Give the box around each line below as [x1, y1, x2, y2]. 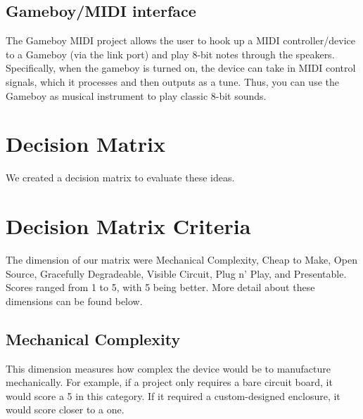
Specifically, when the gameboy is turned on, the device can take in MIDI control [6, 60, 356, 75]
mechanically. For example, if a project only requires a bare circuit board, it [6, 375, 333, 389]
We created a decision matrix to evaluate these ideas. [6, 170, 235, 185]
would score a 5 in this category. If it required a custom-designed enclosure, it [6, 388, 340, 403]
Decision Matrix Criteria [6, 212, 251, 240]
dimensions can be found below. [6, 293, 143, 308]
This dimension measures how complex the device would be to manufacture [6, 361, 331, 375]
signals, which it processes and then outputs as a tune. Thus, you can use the [6, 74, 339, 89]
